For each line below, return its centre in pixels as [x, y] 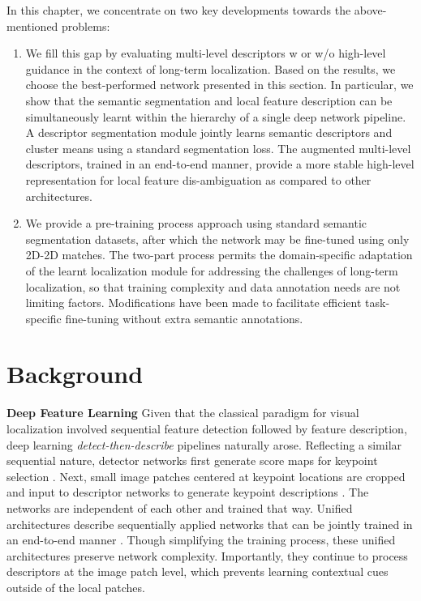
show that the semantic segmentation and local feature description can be [209, 100]
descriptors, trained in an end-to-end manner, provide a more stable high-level [220, 164]
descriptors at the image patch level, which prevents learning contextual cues [198, 571]
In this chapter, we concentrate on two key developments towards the [179, 10]
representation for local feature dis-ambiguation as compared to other [198, 179]
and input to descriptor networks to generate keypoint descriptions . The [188, 492]
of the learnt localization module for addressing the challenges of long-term [212, 270]
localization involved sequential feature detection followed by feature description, [207, 428]
